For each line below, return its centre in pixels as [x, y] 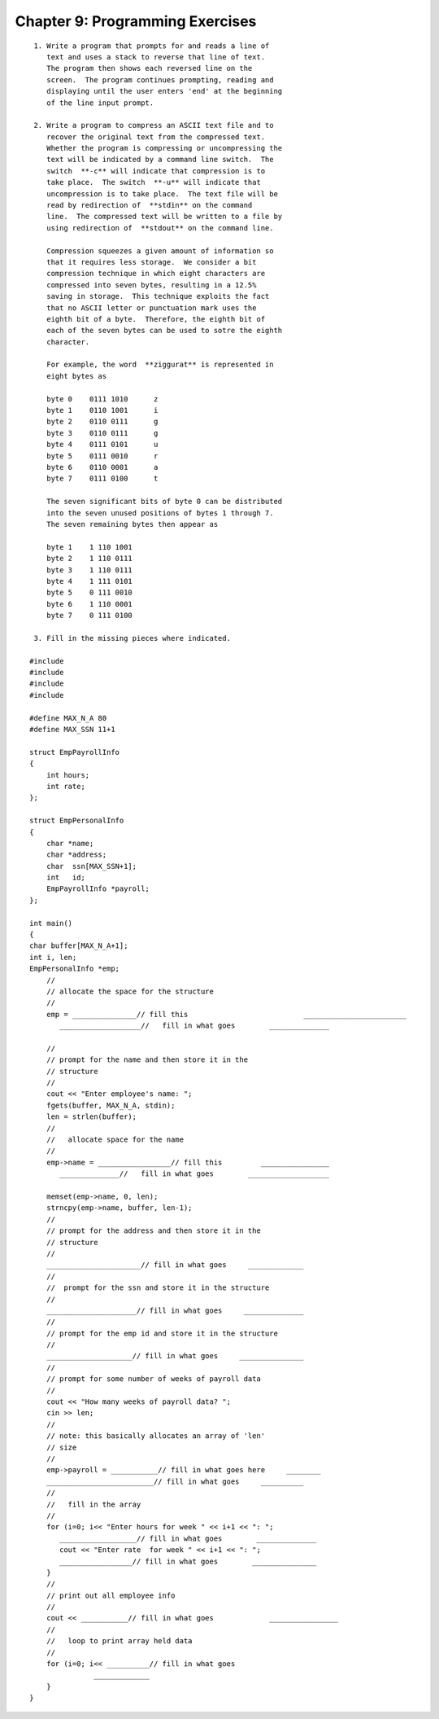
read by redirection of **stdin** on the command [149, 205]
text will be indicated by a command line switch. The [160, 160]
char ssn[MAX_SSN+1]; [91, 866]
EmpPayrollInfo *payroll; [98, 889]
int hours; [68, 775]
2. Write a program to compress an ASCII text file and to [154, 125]
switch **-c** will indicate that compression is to [156, 171]
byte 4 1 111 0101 [89, 581]
